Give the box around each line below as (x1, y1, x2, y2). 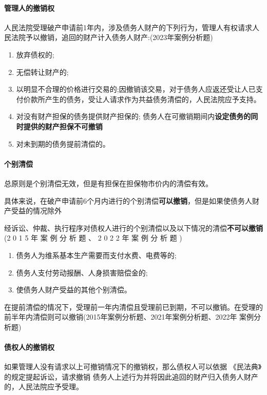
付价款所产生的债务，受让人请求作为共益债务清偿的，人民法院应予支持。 (16, 93, 261, 104)
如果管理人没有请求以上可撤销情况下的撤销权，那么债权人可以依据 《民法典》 (4, 361, 262, 372)
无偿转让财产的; (16, 66, 69, 77)
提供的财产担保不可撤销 (23, 121, 103, 131)
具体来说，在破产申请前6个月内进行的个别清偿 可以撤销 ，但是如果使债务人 (4, 195, 252, 206)
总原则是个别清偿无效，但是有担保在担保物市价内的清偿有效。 (4, 177, 213, 188)
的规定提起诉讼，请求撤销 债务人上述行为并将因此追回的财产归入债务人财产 (4, 371, 258, 382)
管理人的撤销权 (4, 2, 54, 13)
